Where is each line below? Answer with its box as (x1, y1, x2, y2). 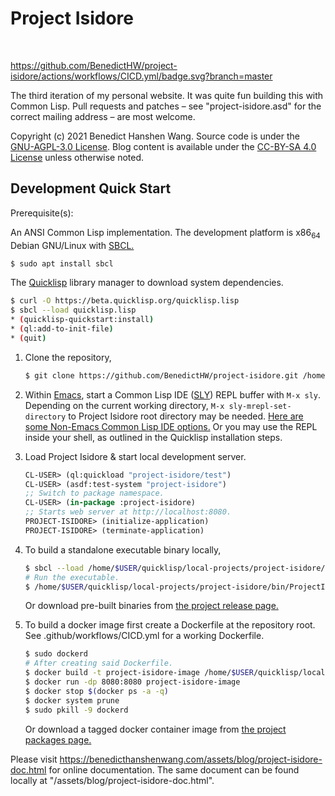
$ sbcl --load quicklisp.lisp (10, 305, 137, 316)
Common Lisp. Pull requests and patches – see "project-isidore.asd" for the (10, 100, 322, 112)
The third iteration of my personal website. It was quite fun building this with (10, 89, 324, 101)
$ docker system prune (24, 695, 120, 706)
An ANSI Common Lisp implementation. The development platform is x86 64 (10, 226, 321, 241)
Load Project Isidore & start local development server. (24, 450, 247, 462)
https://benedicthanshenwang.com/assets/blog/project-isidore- (59, 753, 323, 765)
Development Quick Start (10, 180, 172, 197)
